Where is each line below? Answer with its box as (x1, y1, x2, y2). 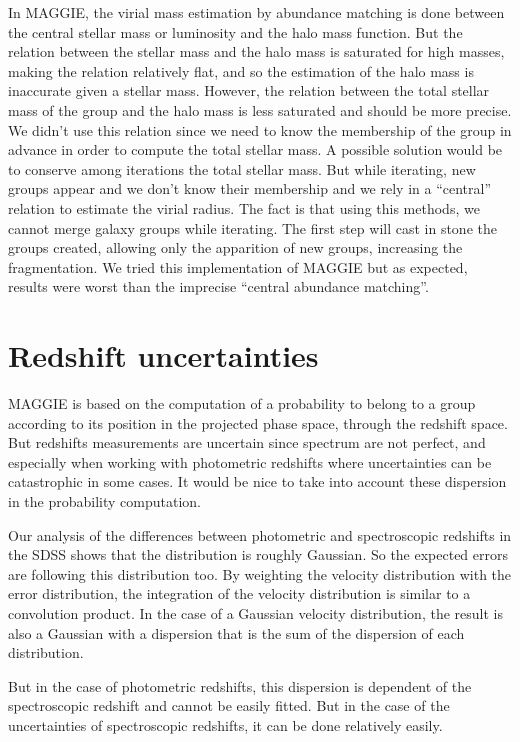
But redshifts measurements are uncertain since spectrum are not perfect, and (8, 432, 486, 453)
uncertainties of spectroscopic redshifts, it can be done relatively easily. (8, 714, 443, 735)
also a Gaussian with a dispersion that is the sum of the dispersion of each (8, 622, 465, 643)
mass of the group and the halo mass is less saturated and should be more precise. (8, 99, 512, 120)
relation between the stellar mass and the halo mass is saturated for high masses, (8, 41, 505, 62)
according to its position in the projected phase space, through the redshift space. (8, 412, 508, 433)
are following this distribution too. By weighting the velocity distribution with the (8, 563, 512, 584)
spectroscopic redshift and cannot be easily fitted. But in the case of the (8, 695, 450, 716)
